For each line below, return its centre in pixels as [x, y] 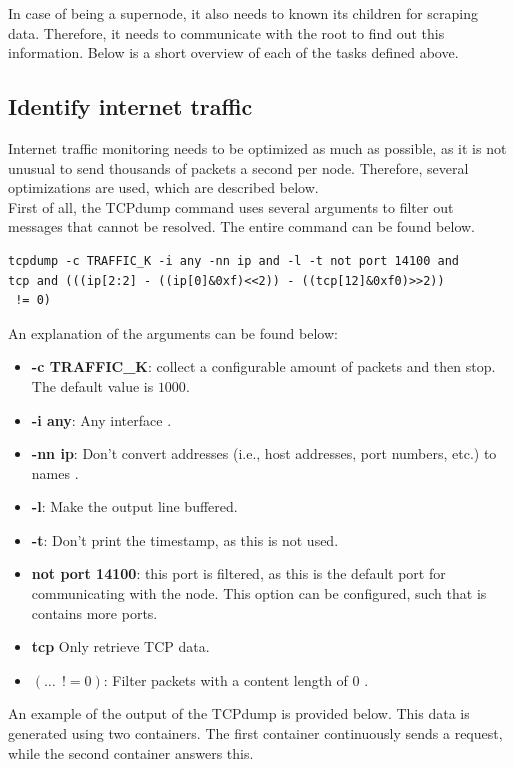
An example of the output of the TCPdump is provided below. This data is [239, 713]
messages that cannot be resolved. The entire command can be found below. [242, 226]
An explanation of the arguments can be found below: [173, 332]
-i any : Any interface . [101, 419]
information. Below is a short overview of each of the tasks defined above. [233, 52]
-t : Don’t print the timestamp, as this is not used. [185, 539]
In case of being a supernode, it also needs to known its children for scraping [243, 13]
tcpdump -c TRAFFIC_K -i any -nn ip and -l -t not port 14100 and [234, 260]
